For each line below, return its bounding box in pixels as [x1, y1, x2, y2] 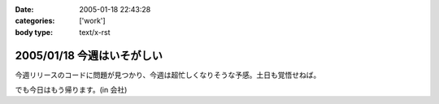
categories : [15, 16, 55, 26]
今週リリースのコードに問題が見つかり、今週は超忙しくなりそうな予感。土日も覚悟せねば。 [15, 70, 321, 80]
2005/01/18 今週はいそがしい [15, 49, 163, 63]
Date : [15, 5, 34, 14]
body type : [15, 27, 53, 37]
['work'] [79, 16, 106, 26]
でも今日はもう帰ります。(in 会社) [15, 85, 128, 95]
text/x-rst [79, 27, 111, 37]
